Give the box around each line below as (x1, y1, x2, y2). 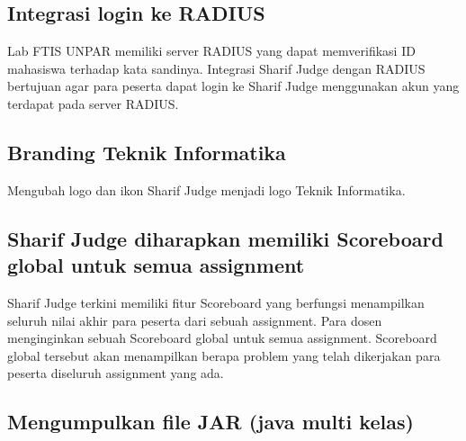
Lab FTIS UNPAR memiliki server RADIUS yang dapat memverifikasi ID (7, 41, 416, 60)
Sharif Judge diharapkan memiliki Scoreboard (7, 224, 444, 252)
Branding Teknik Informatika (7, 138, 286, 166)
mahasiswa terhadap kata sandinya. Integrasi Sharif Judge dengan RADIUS (7, 58, 426, 77)
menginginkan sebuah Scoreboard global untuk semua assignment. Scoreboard (7, 328, 437, 347)
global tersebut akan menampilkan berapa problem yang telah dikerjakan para (7, 346, 441, 364)
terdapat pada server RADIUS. (7, 94, 179, 112)
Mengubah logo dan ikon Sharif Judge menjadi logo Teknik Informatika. (7, 180, 406, 199)
